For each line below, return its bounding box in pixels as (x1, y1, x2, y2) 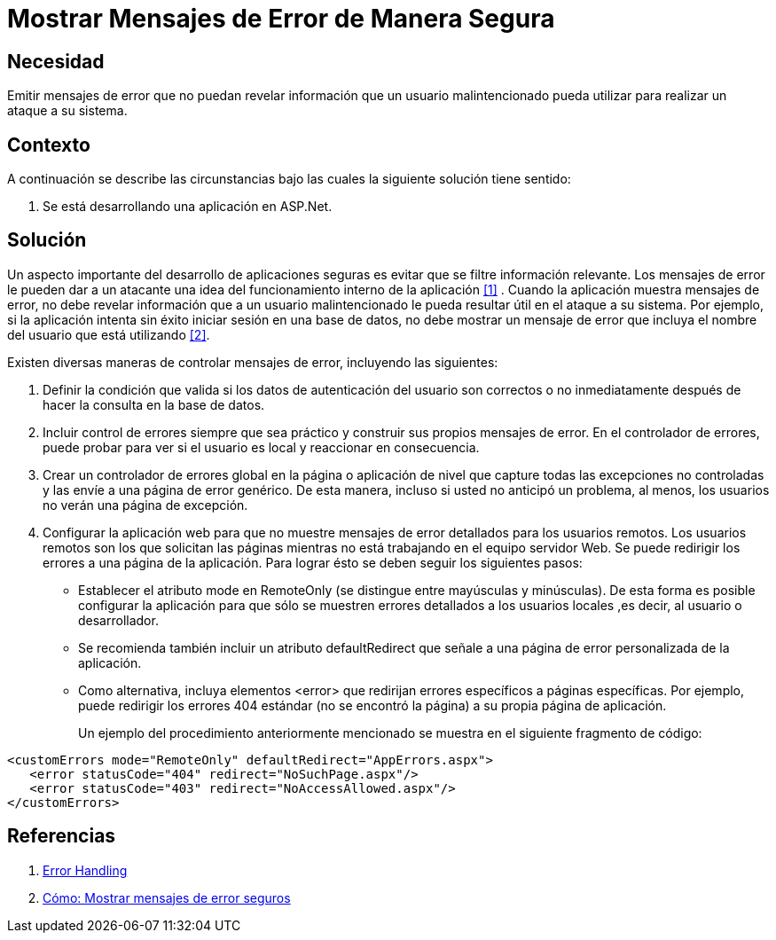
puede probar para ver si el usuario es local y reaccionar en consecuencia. (43, 439, 480, 455)
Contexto (7, 133, 90, 156)
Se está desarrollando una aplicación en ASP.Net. (43, 199, 333, 215)
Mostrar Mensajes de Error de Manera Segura (7, 4, 555, 34)
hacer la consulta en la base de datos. (43, 396, 265, 412)
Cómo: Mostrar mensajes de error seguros (43, 889, 291, 905)
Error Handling (43, 862, 128, 878)
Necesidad (7, 50, 105, 73)
